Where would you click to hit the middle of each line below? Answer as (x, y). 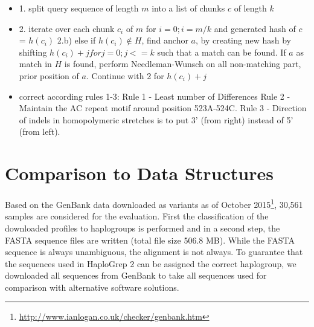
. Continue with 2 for (125, 75)
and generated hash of (255, 28)
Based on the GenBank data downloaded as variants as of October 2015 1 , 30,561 (154, 203)
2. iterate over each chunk (67, 28)
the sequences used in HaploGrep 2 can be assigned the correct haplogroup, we (151, 263)
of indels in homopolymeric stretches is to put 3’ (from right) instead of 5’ (156, 119)
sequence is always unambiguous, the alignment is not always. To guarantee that (154, 252)
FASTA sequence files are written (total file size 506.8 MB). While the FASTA (150, 240)
